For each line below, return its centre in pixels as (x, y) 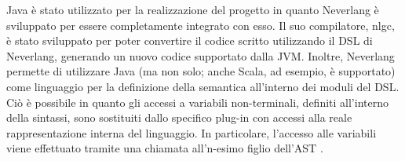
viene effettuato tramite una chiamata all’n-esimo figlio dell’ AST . (165, 148)
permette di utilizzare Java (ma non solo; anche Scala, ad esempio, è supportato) (201, 71)
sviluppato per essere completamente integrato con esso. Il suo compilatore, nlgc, (201, 25)
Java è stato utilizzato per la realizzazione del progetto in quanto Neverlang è (193, 9)
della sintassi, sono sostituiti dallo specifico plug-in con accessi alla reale (179, 117)
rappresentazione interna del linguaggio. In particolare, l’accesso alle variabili (192, 132)
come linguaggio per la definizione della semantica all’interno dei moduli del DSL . (203, 86)
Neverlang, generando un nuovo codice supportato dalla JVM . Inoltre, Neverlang (201, 55)
